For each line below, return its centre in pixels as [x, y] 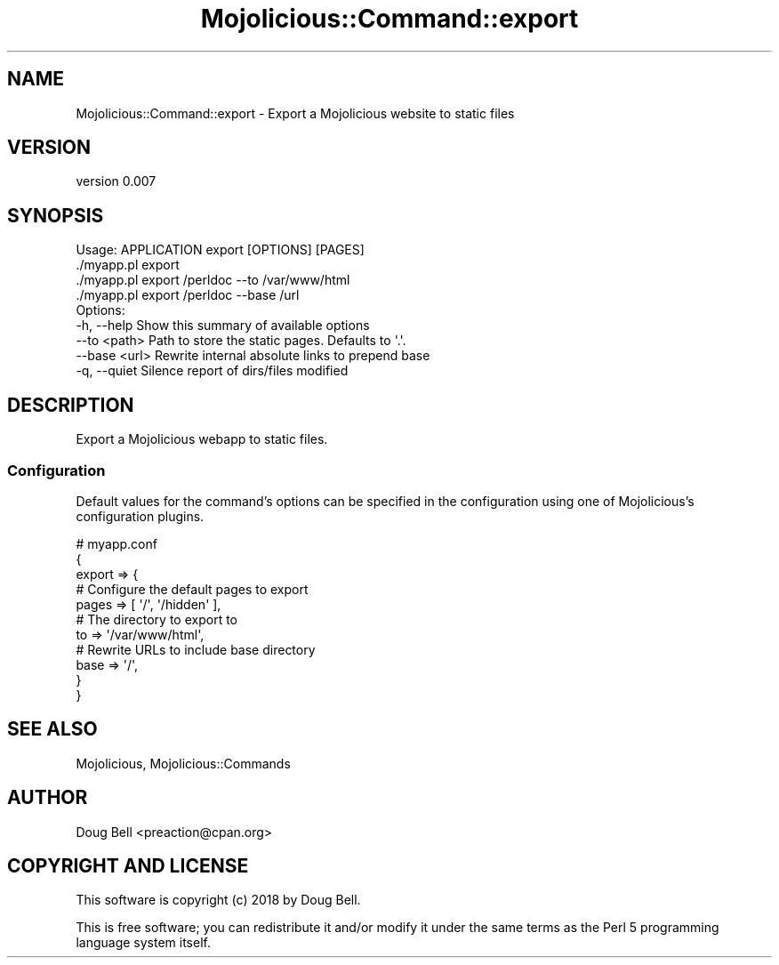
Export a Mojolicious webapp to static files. [202, 439]
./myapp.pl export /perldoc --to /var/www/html [213, 280]
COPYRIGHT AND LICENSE [128, 865]
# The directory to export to [157, 619]
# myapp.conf [116, 543]
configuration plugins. [140, 516]
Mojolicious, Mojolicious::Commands [183, 763]
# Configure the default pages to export [192, 589]
